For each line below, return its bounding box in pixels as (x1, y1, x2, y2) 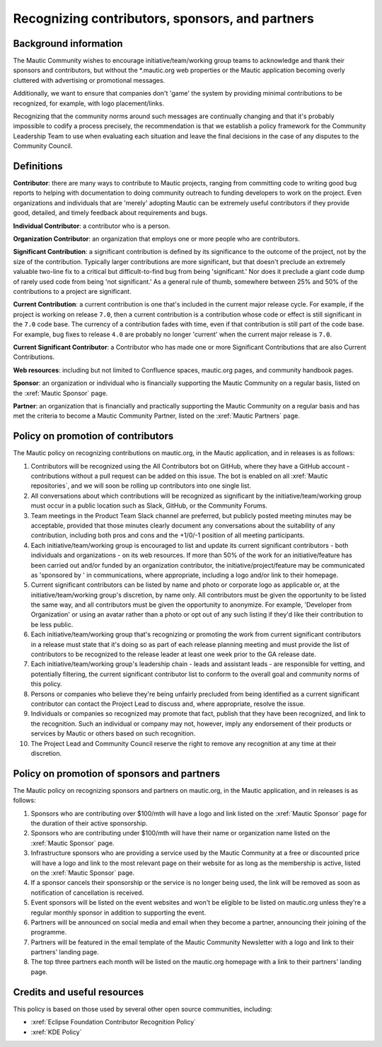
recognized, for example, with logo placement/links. (13, 99, 164, 108)
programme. (30, 928, 67, 937)
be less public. (30, 620, 74, 629)
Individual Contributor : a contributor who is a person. (13, 222, 170, 230)
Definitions (13, 160, 63, 172)
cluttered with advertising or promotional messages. (13, 76, 166, 84)
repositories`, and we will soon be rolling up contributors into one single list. (30, 481, 251, 490)
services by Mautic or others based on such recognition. (30, 729, 196, 738)
